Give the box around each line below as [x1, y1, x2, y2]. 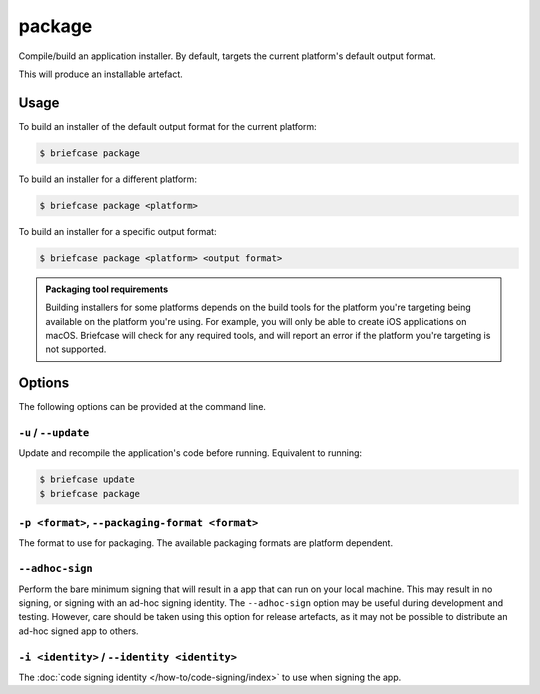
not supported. [45, 343, 107, 355]
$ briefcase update [39, 474, 135, 485]
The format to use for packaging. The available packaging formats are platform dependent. [18, 537, 394, 549]
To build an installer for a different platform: [18, 173, 197, 185]
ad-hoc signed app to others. [18, 625, 139, 637]
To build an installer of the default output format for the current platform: [18, 120, 317, 132]
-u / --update [18, 425, 90, 439]
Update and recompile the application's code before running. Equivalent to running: [18, 447, 363, 459]
